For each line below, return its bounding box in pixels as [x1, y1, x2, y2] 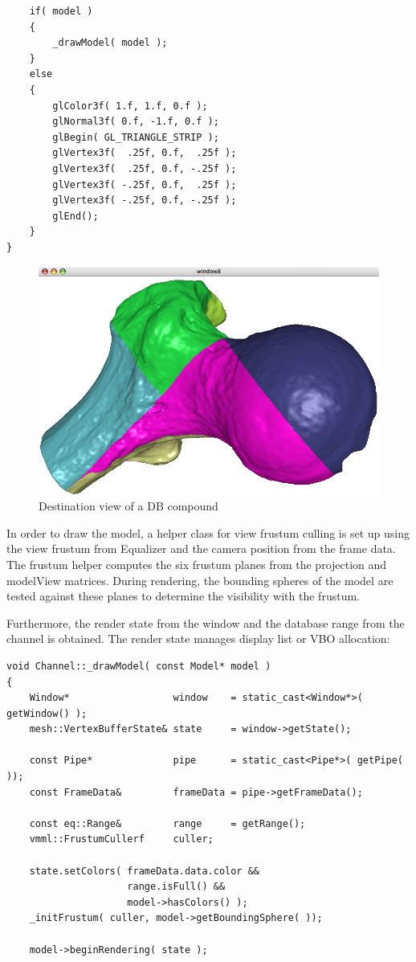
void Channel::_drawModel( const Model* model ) [6, 660, 271, 672]
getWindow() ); [6, 707, 88, 719]
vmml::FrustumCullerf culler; [29, 833, 214, 845]
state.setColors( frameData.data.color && [29, 865, 259, 877]
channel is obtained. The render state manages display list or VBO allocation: [6, 630, 390, 647]
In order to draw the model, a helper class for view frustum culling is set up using [6, 524, 410, 541]
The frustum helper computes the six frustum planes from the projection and [6, 555, 387, 572]
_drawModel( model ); [52, 37, 168, 49]
